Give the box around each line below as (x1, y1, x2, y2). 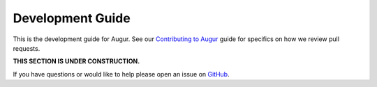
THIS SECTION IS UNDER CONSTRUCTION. (13, 57, 140, 65)
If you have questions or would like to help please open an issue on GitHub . (13, 70, 230, 78)
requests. (13, 44, 40, 52)
